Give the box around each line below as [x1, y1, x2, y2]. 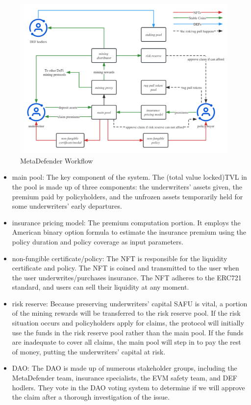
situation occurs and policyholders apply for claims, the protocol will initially [12, 318, 244, 328]
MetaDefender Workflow [20, 155, 93, 165]
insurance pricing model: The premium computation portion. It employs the [12, 217, 241, 227]
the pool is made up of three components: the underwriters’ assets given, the [12, 181, 243, 191]
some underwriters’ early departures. [12, 201, 122, 211]
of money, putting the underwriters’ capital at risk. [12, 346, 166, 356]
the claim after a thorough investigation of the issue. [12, 392, 170, 402]
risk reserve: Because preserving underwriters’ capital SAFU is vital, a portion [12, 298, 248, 308]
